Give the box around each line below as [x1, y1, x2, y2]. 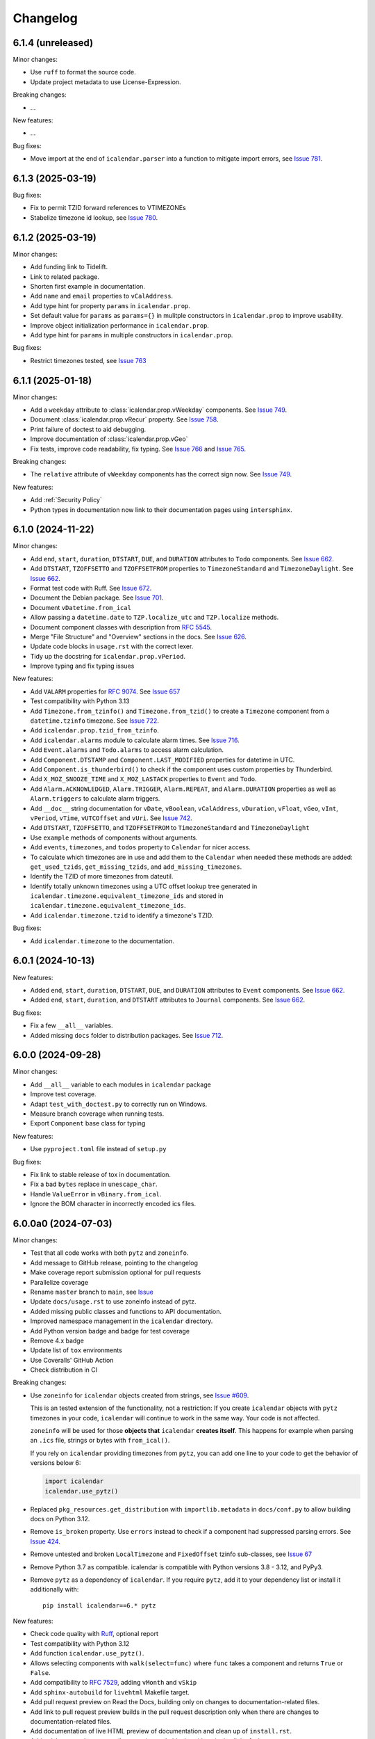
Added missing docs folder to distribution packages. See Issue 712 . [30, 1031, 224, 1039]
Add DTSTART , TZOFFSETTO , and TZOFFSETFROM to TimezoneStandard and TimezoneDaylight [30, 824, 310, 832]
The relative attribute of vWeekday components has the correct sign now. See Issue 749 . [30, 470, 292, 479]
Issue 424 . [30, 1537, 60, 1546]
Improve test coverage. [30, 1090, 97, 1098]
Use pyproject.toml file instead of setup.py [30, 1145, 167, 1153]
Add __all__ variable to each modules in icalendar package [30, 1080, 211, 1089]
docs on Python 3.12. [30, 1514, 90, 1523]
